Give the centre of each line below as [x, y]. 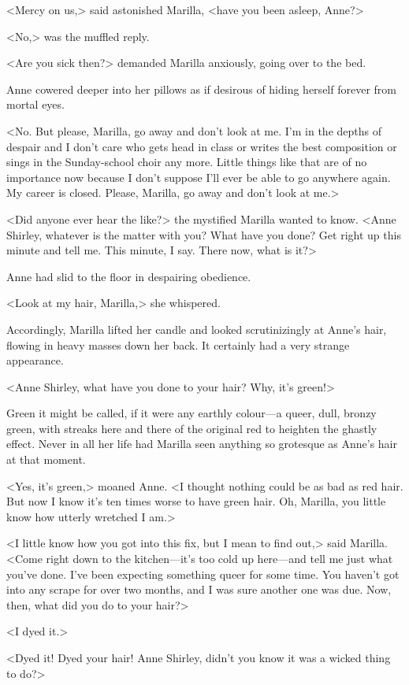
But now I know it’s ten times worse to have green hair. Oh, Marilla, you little [196, 501]
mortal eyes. [35, 104]
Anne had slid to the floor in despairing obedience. [129, 276]
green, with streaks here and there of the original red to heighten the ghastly [192, 428]
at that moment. [46, 459]
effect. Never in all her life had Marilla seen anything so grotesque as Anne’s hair [202, 444]
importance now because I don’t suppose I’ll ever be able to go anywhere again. [199, 177]
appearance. [35, 360]
